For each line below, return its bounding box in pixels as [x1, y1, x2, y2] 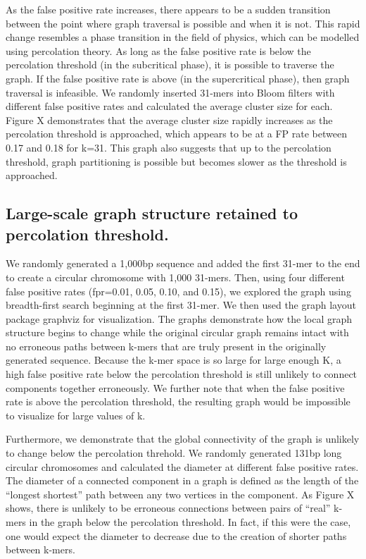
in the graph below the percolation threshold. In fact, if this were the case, [29, 515, 351, 529]
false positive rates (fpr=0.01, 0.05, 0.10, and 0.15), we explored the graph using [6, 283, 351, 298]
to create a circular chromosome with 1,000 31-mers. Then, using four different [6, 269, 345, 284]
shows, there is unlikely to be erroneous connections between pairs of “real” [6, 500, 331, 515]
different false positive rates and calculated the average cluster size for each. [6, 99, 333, 113]
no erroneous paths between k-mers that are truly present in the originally [6, 338, 327, 353]
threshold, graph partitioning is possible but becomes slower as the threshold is [6, 154, 347, 168]
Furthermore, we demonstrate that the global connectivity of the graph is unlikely [6, 431, 360, 446]
